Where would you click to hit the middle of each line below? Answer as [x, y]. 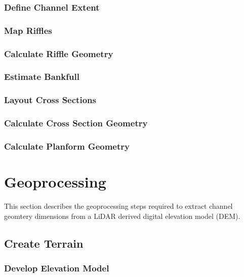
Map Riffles [28, 30]
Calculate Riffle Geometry [59, 53]
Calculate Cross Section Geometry [76, 123]
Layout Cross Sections [50, 100]
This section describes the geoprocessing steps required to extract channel [118, 206]
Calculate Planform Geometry [67, 146]
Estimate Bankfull [42, 77]
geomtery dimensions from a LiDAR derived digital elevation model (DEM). [122, 216]
